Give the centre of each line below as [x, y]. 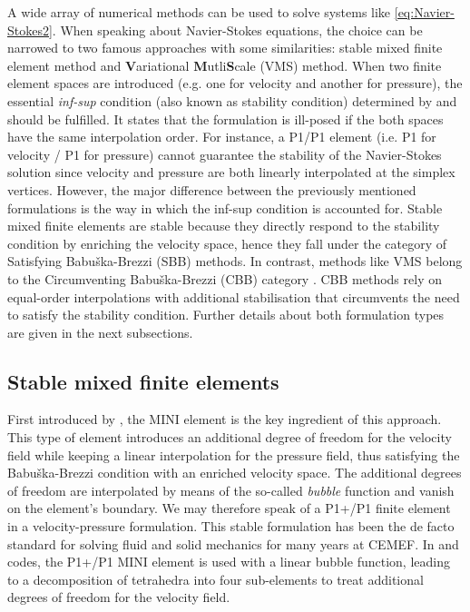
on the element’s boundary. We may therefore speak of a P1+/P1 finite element [229, 508]
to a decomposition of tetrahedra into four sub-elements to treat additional [215, 579]
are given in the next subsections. [100, 332]
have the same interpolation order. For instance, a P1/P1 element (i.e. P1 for [222, 137]
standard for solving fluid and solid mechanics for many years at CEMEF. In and [233, 543]
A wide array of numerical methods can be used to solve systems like [199, 12]
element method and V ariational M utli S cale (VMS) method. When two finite [225, 65]
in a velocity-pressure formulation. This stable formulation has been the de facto [231, 526]
